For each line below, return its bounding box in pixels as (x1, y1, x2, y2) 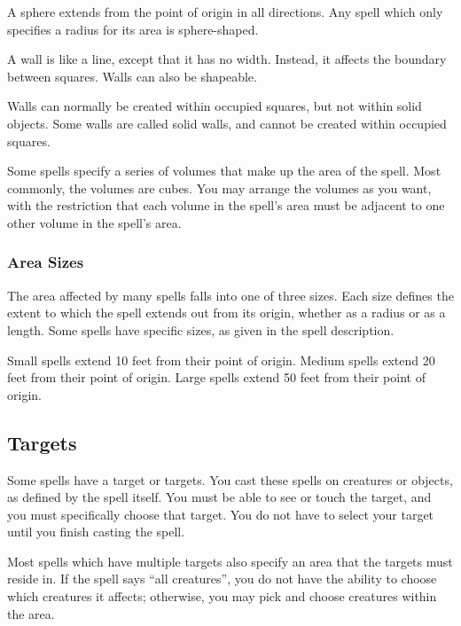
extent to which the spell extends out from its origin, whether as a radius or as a (7, 303, 446, 322)
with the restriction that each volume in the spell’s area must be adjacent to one (7, 196, 445, 215)
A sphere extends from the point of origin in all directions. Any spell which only (7, 3, 443, 20)
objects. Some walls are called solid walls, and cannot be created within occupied (7, 113, 447, 132)
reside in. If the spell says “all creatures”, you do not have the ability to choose (7, 569, 437, 588)
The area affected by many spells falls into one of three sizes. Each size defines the (7, 286, 454, 304)
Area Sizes (7, 251, 84, 273)
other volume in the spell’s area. (7, 213, 182, 231)
